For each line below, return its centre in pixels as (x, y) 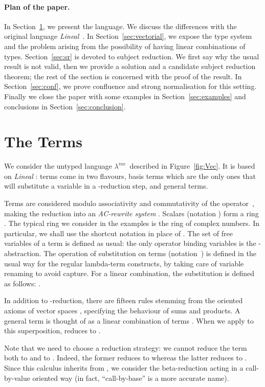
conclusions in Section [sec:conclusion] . (65, 106)
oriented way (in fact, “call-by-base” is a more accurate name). (131, 378)
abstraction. (23, 253)
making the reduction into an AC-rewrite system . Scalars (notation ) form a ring (131, 213)
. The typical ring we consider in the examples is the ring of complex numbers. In (132, 223)
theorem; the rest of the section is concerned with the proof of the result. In (123, 76)
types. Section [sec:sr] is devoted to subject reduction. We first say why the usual (132, 56)
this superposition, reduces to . (52, 331)
